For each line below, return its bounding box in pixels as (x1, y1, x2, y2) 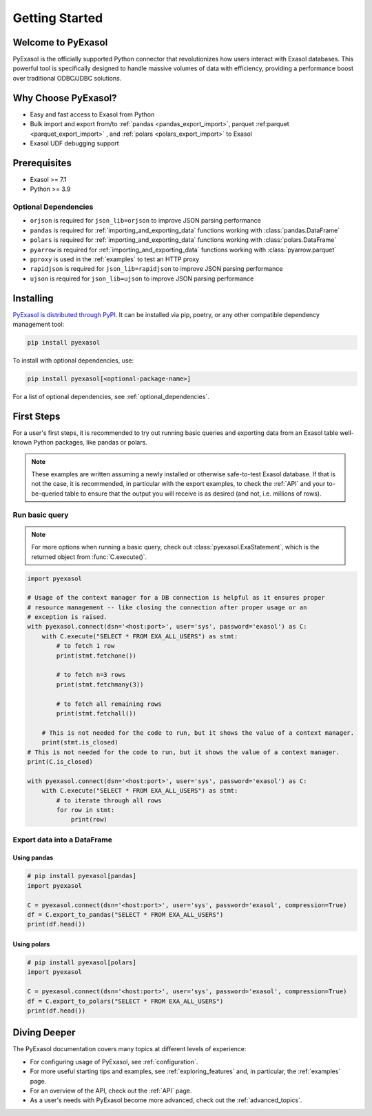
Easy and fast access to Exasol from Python (30, 110, 155, 119)
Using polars (12, 940, 50, 948)
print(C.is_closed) (27, 758, 93, 765)
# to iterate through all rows (56, 796, 162, 804)
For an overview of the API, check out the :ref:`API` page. (30, 1086, 192, 1095)
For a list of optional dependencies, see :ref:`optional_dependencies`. (12, 392, 209, 400)
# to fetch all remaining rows (56, 700, 162, 708)
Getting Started (12, 10, 103, 26)
